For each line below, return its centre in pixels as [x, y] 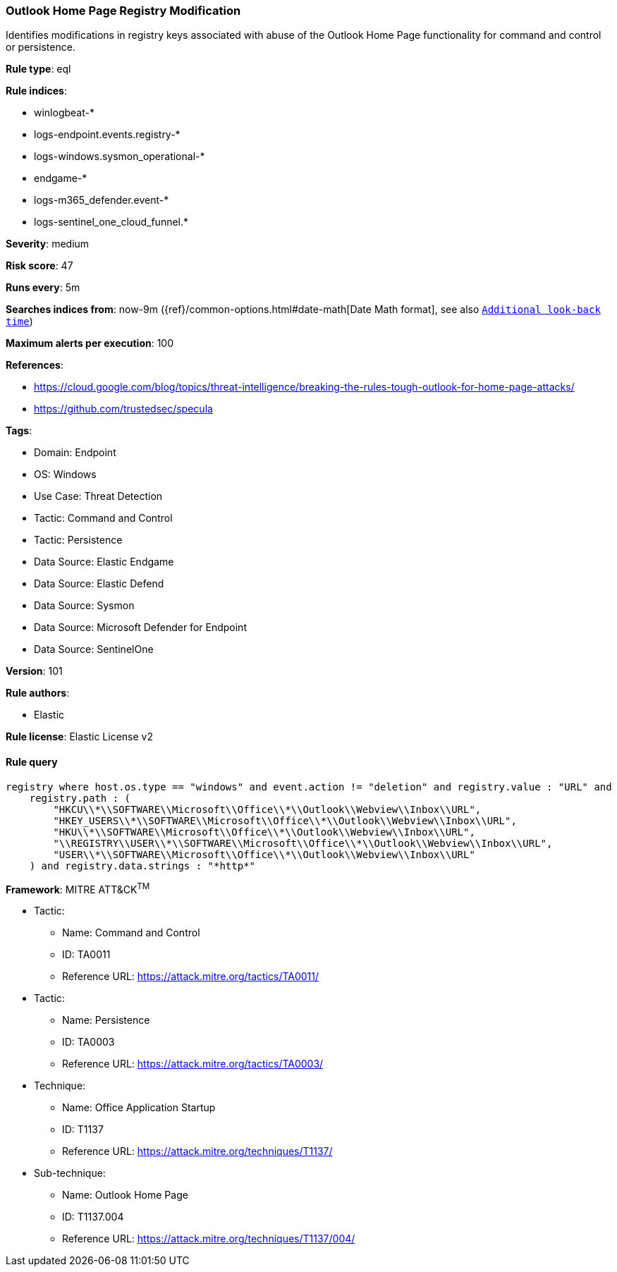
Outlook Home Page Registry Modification [123, 11]
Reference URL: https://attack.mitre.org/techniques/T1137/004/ [209, 1239]
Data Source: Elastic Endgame [104, 562]
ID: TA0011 [86, 955]
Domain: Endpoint [75, 453]
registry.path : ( [80, 798]
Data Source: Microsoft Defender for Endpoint [140, 628]
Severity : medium [48, 244]
